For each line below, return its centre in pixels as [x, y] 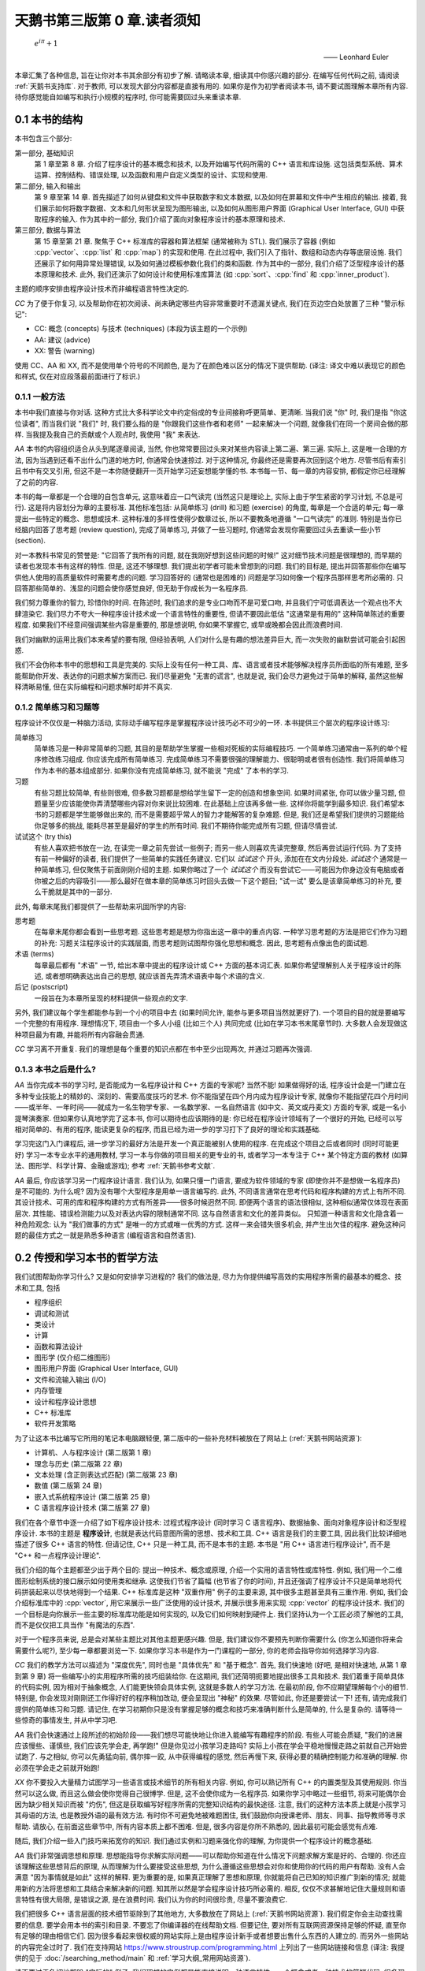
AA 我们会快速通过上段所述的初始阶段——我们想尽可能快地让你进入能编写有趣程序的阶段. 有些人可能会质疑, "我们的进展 [209, 1734]
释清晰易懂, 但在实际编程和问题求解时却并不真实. [94, 687]
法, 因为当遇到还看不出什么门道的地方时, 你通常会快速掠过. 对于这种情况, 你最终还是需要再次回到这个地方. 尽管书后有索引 [211, 460]
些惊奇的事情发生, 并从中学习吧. [66, 1720]
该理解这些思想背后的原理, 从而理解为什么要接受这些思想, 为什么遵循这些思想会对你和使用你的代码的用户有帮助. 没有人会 [210, 1866]
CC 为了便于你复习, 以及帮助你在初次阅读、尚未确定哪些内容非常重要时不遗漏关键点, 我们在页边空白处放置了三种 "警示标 [210, 303]
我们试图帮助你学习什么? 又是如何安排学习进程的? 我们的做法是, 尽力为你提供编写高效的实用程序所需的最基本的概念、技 [208, 1276]
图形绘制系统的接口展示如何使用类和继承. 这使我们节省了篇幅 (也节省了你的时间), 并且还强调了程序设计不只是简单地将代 [208, 1581]
